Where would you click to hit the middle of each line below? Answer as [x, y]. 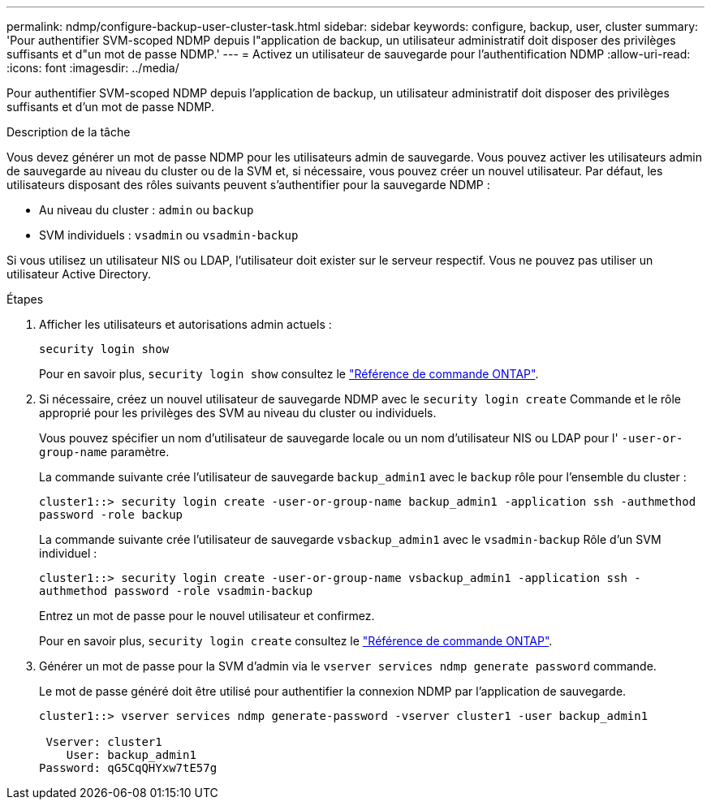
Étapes [25, 299]
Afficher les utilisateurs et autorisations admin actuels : [185, 324]
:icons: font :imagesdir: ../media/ [93, 68]
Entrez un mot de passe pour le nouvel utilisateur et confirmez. [207, 616]
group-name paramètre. [104, 452]
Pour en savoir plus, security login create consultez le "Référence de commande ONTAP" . [296, 641]
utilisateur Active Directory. [79, 274]
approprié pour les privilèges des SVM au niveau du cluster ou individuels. [238, 413]
